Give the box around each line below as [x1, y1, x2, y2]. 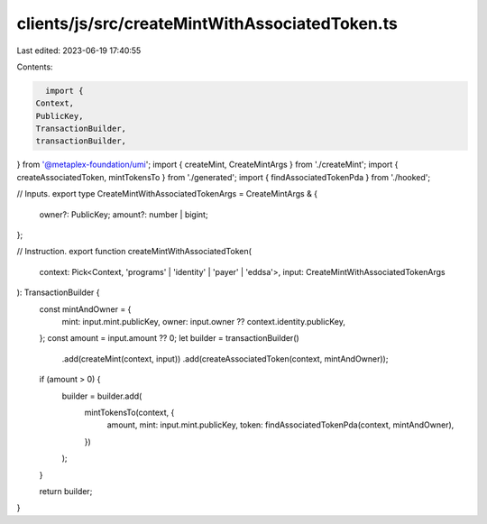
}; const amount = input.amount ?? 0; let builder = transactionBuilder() [39, 333, 299, 344]
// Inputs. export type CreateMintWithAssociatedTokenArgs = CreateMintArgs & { [16, 188, 318, 199]
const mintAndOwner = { [39, 303, 132, 315]
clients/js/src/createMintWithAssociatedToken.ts [16, 14, 399, 33]
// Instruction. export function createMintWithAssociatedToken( [16, 246, 253, 257]
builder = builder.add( [61, 391, 142, 401]
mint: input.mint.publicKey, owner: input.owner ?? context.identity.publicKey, [61, 316, 346, 326]
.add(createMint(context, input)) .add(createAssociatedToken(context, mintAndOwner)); [61, 353, 389, 364]
